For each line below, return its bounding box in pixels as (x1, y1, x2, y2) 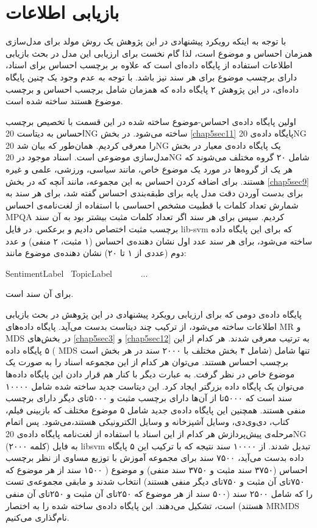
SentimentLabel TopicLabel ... (5, 266, 148, 279)
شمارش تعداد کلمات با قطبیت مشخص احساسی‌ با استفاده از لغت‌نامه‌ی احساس (5, 198, 299, 211)
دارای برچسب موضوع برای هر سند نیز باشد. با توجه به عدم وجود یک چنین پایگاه (5, 70, 297, 83)
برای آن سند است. (5, 287, 74, 300)
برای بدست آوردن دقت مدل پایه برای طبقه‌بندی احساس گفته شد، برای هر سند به (5, 187, 304, 199)
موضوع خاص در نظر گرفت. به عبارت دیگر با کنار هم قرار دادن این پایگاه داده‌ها (5, 367, 295, 380)
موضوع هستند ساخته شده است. (5, 95, 123, 107)
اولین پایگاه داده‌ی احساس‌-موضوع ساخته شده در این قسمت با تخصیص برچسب (5, 115, 296, 127)
